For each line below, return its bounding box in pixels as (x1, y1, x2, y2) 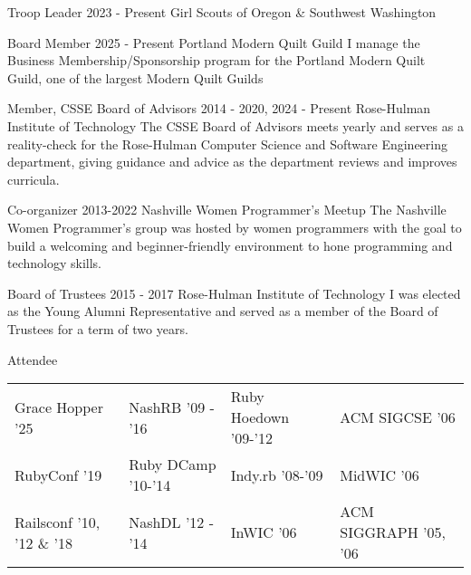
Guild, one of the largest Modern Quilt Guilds (7, 68, 264, 87)
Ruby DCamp (129, 454, 216, 475)
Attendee (7, 350, 58, 369)
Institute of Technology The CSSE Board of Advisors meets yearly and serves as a (7, 116, 464, 135)
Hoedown (230, 407, 290, 428)
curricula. (7, 169, 60, 188)
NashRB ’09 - (129, 396, 215, 417)
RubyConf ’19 (14, 464, 102, 485)
